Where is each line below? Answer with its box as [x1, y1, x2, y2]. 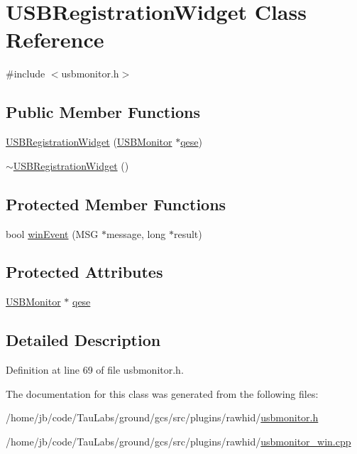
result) [173, 226, 202, 241]
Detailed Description [6, 329, 161, 351]
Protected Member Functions [6, 193, 226, 215]
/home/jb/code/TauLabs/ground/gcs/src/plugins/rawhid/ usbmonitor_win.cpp [6, 433, 351, 448]
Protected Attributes [6, 261, 163, 283]
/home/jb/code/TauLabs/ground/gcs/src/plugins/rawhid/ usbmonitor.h [6, 410, 319, 425]
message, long [106, 226, 166, 241]
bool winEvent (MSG [6, 226, 99, 241]
